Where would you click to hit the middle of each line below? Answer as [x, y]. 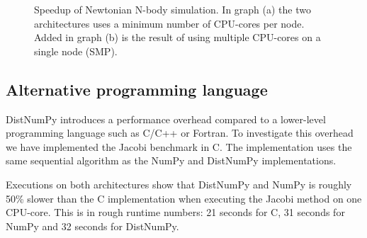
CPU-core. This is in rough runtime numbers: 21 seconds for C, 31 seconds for [175, 212]
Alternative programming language [137, 89]
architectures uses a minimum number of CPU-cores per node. [169, 23]
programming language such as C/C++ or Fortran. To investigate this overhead [180, 133]
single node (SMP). [76, 51]
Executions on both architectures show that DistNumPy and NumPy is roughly [179, 184]
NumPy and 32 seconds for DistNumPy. [92, 226]
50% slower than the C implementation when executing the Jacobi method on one [184, 198]
